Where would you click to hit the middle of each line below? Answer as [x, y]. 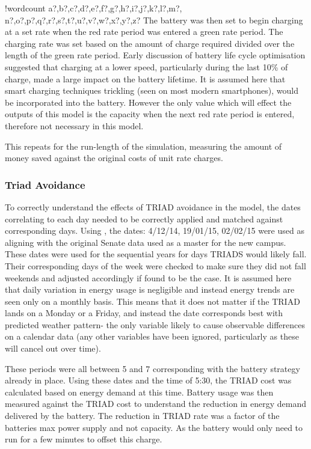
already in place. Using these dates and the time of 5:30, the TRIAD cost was [148, 380]
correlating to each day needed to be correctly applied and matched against [144, 218]
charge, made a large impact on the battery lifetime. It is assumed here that [145, 78]
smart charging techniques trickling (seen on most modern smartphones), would [152, 90]
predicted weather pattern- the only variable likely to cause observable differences [155, 324]
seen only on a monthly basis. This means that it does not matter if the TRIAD [152, 301]
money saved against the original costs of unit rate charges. [114, 158]
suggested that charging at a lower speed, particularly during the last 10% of [146, 66]
